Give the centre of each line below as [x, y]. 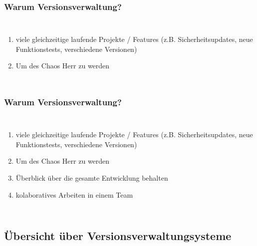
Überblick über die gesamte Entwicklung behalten [92, 178]
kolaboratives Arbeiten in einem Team [74, 194]
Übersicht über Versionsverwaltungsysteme [118, 235]
